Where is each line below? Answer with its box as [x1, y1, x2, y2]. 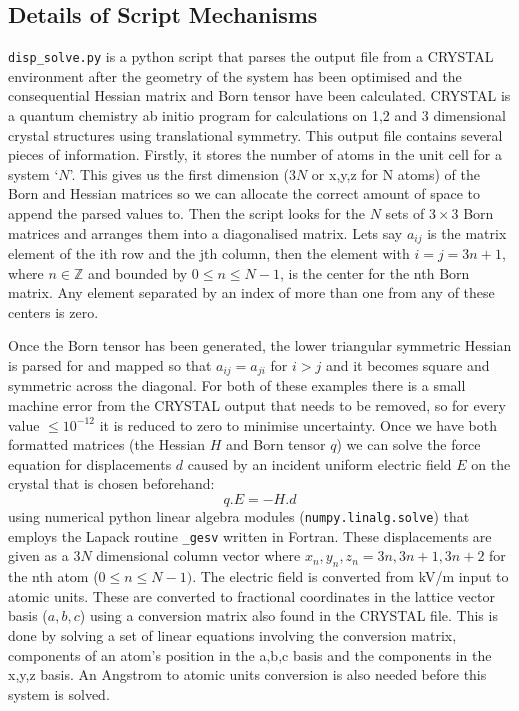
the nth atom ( [8, 566, 99, 587]
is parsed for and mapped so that [8, 355, 212, 376]
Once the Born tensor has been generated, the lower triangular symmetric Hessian [8, 335, 512, 356]
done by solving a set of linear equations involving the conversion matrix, [8, 624, 457, 645]
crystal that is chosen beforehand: [8, 473, 215, 494]
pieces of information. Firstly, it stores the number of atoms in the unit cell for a [8, 144, 502, 165]
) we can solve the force [336, 434, 481, 455]
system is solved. [8, 683, 110, 704]
